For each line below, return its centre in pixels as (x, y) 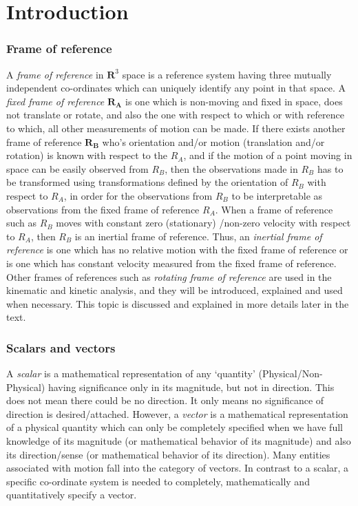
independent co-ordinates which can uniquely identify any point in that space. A (176, 88)
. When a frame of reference (274, 209)
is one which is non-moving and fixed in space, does (234, 101)
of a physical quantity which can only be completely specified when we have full (175, 427)
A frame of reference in (55, 74)
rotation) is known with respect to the (87, 155)
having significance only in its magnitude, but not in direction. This (191, 387)
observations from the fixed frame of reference (103, 209)
